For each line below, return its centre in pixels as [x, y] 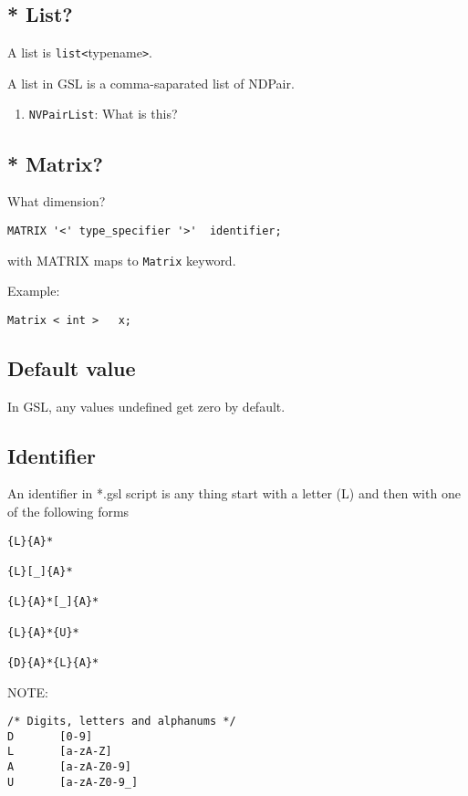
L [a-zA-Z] [60, 752]
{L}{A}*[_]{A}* [53, 602]
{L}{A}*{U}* [43, 632]
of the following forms [68, 512]
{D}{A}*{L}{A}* [53, 662]
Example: [34, 291]
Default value [72, 367]
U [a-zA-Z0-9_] [73, 782]
